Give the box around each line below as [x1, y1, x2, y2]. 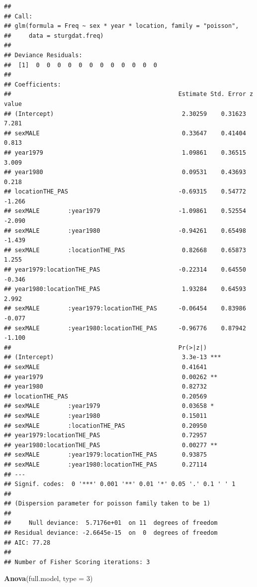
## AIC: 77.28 [4, 539, 51, 546]
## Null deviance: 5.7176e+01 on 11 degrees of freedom [4, 519, 218, 527]
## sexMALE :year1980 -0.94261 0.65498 [4, 227, 246, 234]
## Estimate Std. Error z [4, 91, 254, 98]
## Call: [4, 12, 33, 20]
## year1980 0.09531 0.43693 [4, 169, 246, 176]
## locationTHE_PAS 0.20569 [4, 392, 207, 400]
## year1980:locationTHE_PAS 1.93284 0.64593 [4, 286, 246, 293]
